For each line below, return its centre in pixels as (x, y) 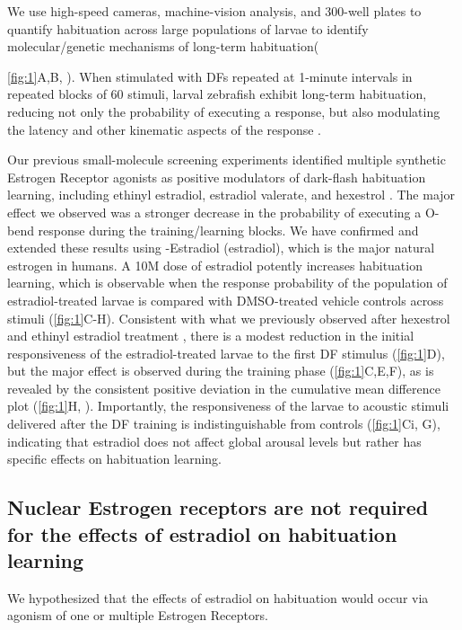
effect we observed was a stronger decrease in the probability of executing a (214, 212)
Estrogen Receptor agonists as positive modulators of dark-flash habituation (217, 177)
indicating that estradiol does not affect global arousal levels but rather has (214, 441)
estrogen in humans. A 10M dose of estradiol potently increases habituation (215, 265)
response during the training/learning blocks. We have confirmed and (228, 230)
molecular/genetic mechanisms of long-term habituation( (163, 46)
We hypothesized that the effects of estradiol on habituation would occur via (218, 597)
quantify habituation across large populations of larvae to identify (188, 28)
